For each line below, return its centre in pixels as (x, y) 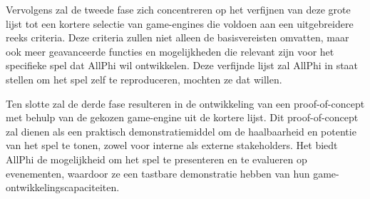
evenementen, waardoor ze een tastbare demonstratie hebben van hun (158, 173)
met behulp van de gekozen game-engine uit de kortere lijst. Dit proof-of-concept (182, 117)
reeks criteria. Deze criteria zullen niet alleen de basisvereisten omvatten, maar (178, 37)
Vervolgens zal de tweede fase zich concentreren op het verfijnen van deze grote (178, 9)
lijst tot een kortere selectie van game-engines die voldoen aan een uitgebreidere (180, 23)
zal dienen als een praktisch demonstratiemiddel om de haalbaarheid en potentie (181, 131)
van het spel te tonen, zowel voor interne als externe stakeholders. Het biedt (172, 145)
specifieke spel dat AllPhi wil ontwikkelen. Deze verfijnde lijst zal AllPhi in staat (182, 65)
